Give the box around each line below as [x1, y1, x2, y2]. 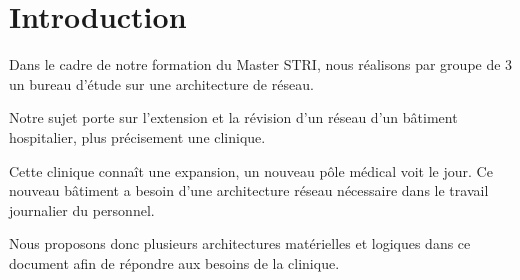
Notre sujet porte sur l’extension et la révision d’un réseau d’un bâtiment [9, 107, 458, 128]
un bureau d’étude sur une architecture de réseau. [9, 73, 314, 94]
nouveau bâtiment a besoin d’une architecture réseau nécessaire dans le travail [9, 180, 489, 201]
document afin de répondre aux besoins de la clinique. [9, 252, 340, 273]
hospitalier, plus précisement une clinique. [9, 126, 266, 147]
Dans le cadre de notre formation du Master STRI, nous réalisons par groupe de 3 [9, 54, 513, 75]
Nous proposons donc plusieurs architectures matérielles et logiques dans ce [9, 233, 471, 254]
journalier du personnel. [9, 199, 155, 220]
